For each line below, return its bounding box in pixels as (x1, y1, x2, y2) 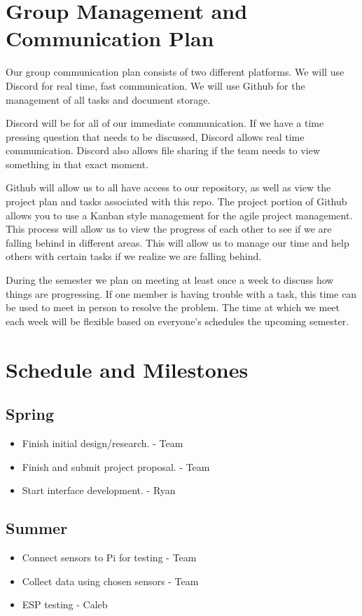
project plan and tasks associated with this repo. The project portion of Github (6, 194, 347, 209)
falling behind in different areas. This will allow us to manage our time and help (6, 235, 349, 249)
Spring (6, 403, 54, 425)
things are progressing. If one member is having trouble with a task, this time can (6, 286, 357, 301)
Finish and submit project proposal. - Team (22, 459, 210, 474)
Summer (6, 517, 68, 539)
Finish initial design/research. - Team (22, 435, 183, 450)
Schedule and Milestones (6, 355, 249, 383)
